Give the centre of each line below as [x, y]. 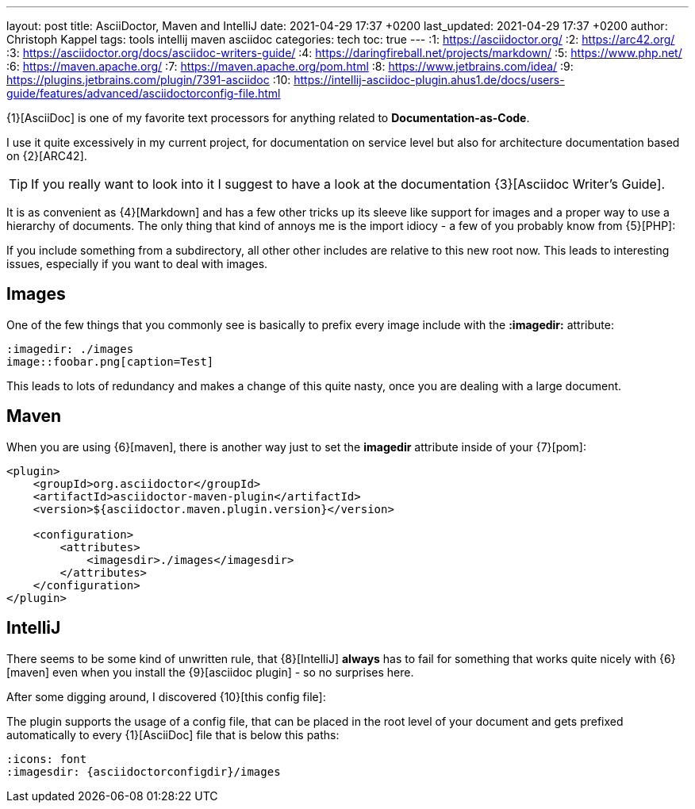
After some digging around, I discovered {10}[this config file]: [166, 696]
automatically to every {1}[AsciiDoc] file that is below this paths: [173, 734]
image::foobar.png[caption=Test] [110, 361]
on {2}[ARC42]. [47, 156]
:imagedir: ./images [70, 349]
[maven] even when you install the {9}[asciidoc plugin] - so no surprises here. [210, 672]
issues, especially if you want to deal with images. [137, 264]
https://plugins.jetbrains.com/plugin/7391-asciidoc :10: [149, 80]
